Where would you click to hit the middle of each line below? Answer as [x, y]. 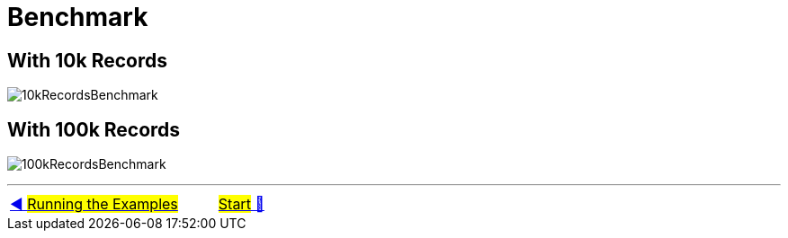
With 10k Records [87, 60]
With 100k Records [94, 129]
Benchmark [78, 17]
